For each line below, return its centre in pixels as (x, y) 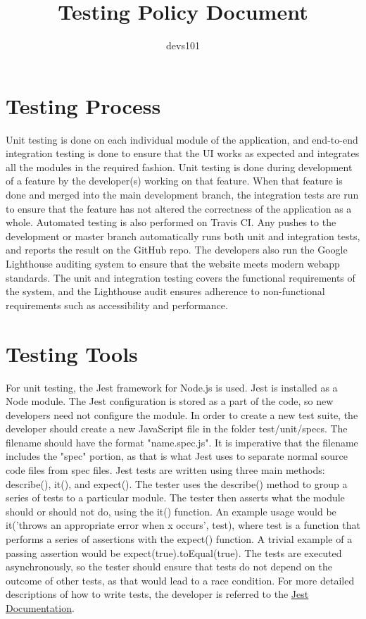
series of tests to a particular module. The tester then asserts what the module (175, 498)
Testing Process (83, 105)
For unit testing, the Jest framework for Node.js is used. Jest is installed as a (172, 387)
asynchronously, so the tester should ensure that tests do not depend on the (169, 567)
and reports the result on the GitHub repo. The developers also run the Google (177, 250)
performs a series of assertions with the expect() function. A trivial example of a (179, 539)
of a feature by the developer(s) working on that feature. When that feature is (174, 181)
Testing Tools (72, 353)
